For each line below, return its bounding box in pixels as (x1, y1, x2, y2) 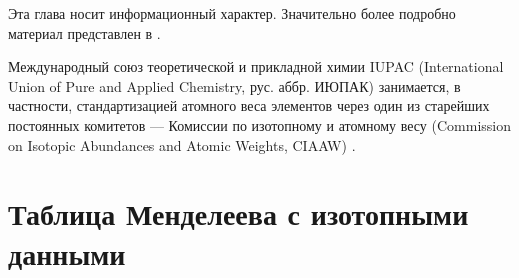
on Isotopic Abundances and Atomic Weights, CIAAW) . (8, 134, 356, 155)
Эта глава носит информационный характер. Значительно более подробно (8, 3, 456, 23)
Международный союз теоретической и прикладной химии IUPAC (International (8, 56, 504, 77)
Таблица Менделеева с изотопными (8, 193, 469, 234)
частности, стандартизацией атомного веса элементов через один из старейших (8, 95, 490, 116)
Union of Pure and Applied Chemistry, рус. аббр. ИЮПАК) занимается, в (8, 75, 461, 96)
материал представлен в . (8, 22, 161, 43)
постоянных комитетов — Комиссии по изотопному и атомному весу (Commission (8, 114, 512, 135)
